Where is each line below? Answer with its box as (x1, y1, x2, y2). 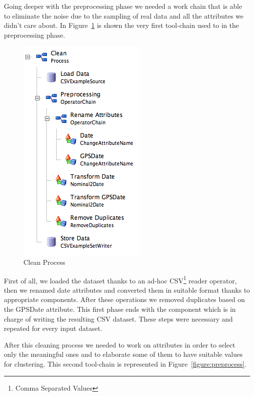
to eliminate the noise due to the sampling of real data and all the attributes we (4, 10, 244, 21)
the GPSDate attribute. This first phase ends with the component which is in (4, 304, 236, 314)
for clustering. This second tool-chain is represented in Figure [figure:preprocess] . (4, 358, 247, 369)
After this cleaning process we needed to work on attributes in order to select (4, 339, 235, 349)
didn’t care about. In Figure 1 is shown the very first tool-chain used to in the (4, 20, 239, 30)
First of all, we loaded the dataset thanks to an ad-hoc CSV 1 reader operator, (4, 274, 237, 285)
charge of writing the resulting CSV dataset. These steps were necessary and (4, 313, 233, 324)
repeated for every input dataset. (4, 323, 103, 333)
